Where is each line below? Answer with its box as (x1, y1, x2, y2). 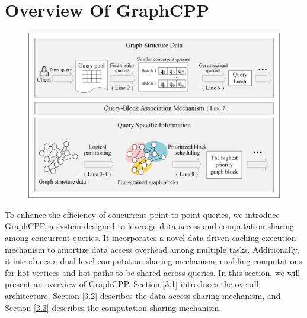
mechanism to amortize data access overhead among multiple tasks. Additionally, (5, 243, 299, 255)
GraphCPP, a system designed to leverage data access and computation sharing (5, 220, 294, 232)
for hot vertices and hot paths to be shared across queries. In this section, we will (5, 266, 300, 278)
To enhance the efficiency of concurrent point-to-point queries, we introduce (5, 208, 280, 220)
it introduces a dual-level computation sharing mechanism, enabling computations (5, 255, 302, 267)
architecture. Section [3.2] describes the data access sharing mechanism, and (5, 289, 281, 301)
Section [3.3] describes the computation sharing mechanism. (5, 301, 222, 313)
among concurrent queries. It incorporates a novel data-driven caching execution (5, 231, 296, 243)
